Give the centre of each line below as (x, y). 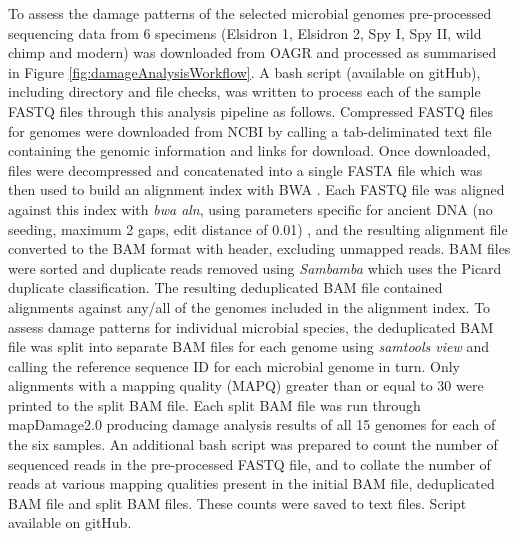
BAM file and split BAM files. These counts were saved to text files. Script (237, 502)
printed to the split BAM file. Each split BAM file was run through (214, 404)
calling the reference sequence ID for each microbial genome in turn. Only (234, 365)
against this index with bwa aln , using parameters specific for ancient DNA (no (250, 208)
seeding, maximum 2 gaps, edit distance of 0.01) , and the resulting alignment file (258, 228)
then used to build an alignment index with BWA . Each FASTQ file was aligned (256, 189)
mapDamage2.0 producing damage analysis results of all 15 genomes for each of (252, 424)
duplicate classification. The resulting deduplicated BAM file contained (225, 287)
